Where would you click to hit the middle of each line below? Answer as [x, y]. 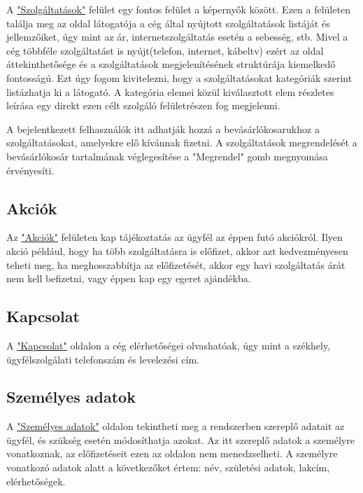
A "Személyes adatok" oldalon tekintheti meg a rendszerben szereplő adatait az [176, 426]
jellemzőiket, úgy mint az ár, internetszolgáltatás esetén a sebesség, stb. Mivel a [177, 37]
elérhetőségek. [36, 481]
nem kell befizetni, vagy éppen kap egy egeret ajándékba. [129, 278]
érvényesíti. [30, 170]
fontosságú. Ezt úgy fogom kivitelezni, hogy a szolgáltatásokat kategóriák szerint [179, 77]
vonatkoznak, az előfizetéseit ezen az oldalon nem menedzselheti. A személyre [172, 453]
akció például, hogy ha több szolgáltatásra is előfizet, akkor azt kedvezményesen [177, 250]
